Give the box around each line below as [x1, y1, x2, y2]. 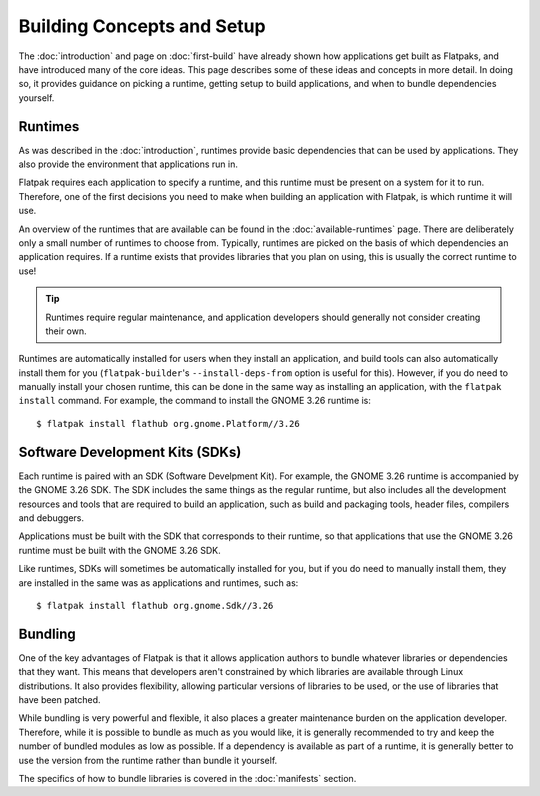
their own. [45, 325, 87, 337]
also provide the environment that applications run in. [18, 158, 239, 170]
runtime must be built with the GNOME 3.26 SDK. [18, 544, 221, 556]
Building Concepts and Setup [18, 15, 266, 37]
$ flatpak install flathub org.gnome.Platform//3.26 [36, 418, 300, 429]
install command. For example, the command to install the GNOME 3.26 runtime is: [18, 395, 372, 407]
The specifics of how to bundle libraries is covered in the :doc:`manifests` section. [18, 772, 357, 784]
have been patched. [18, 693, 101, 705]
